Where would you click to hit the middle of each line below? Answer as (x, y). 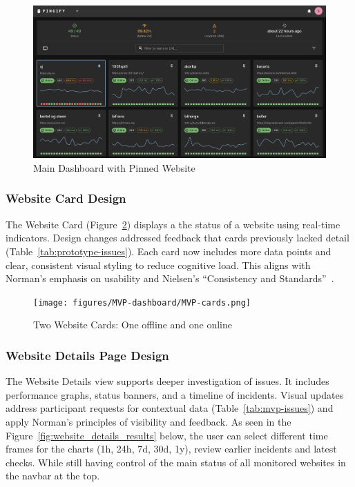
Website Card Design (66, 198)
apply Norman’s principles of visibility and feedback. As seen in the (148, 421)
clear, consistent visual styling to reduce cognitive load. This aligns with (158, 265)
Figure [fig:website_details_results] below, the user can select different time (167, 435)
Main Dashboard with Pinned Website (114, 167)
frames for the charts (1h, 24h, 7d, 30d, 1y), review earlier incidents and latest (171, 449)
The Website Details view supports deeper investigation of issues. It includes (167, 381)
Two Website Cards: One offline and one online (133, 325)
